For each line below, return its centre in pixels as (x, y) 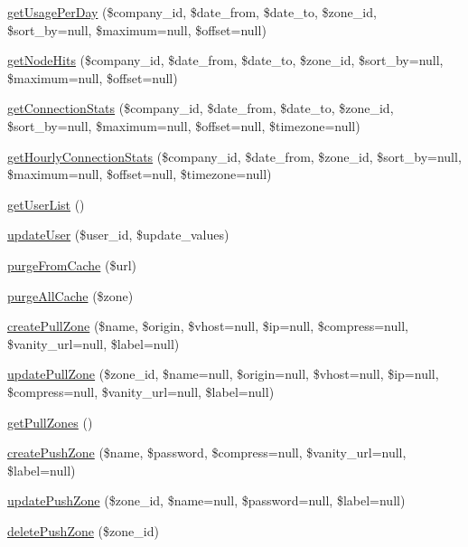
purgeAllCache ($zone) (70, 295)
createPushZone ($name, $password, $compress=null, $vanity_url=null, (207, 453)
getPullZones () (50, 422)
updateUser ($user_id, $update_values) (118, 235)
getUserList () (46, 204)
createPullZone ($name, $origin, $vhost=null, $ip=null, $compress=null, (208, 326)
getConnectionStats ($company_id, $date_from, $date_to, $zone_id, (201, 108)
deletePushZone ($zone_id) (83, 530)
